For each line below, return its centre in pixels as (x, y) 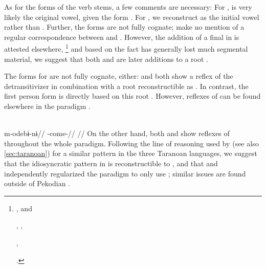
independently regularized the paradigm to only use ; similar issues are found (125, 173)
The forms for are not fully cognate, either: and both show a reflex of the (119, 76)
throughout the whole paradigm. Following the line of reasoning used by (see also (131, 143)
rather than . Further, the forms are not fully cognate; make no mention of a (124, 27)
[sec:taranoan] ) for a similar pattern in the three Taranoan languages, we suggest (131, 153)
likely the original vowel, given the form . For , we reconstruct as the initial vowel (132, 17)
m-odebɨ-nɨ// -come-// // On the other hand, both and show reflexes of (117, 133)
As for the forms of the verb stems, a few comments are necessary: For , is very (128, 7)
